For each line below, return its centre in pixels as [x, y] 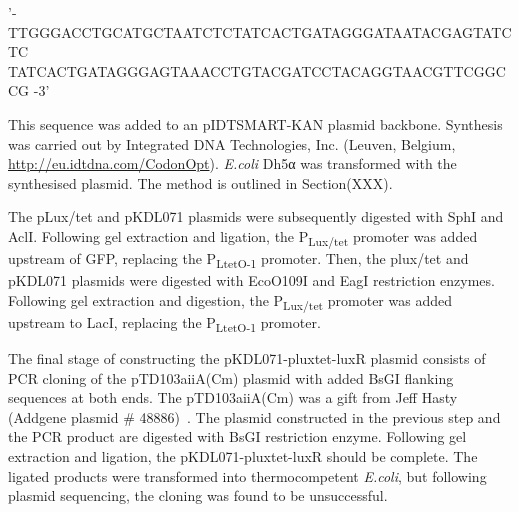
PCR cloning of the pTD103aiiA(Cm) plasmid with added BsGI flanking [231, 377]
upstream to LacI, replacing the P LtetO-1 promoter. [164, 323]
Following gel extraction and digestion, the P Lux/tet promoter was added [230, 301]
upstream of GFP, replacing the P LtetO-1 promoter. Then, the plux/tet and [238, 259]
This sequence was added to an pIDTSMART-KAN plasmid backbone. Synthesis [255, 123]
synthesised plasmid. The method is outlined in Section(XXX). [200, 182]
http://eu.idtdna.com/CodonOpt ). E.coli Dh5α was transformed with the [232, 163]
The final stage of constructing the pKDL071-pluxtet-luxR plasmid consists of [247, 358]
